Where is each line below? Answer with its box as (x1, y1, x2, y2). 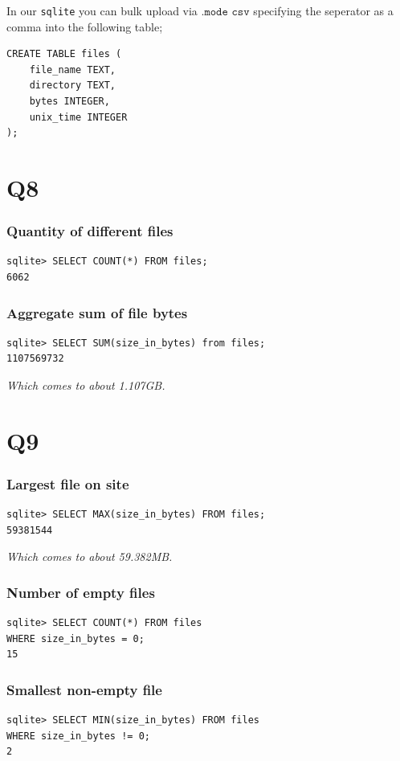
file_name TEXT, (29, 63, 116, 76)
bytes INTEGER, (29, 96, 110, 108)
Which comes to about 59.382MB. (6, 548, 173, 565)
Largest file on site (6, 473, 129, 493)
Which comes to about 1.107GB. (6, 377, 165, 393)
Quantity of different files (6, 221, 173, 241)
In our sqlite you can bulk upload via (6, 2, 198, 18)
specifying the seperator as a (253, 2, 394, 18)
